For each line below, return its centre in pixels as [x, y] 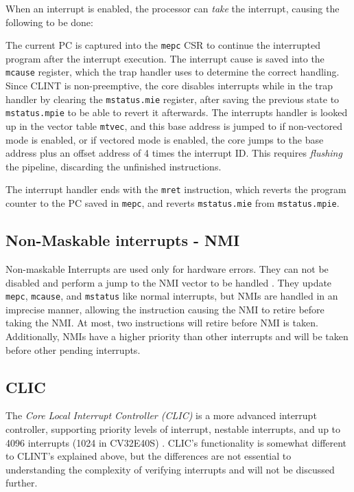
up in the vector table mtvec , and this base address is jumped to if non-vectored [174, 126]
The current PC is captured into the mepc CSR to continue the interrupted [163, 45]
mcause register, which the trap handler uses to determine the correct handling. [173, 72]
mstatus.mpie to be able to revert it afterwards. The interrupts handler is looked [177, 112]
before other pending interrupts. [73, 349]
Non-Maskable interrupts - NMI [123, 240]
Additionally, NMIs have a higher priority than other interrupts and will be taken [177, 336]
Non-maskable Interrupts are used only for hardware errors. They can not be [167, 268]
